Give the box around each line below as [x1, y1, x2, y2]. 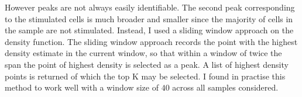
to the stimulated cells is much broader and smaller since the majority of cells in [5, 12, 293, 25]
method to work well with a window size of [5, 81, 159, 93]
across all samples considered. [172, 81, 279, 93]
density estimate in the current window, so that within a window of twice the [5, 47, 282, 59]
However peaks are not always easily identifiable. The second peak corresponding [5, 1, 295, 13]
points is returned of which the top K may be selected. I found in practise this [5, 70, 286, 82]
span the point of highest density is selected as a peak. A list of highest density [5, 58, 289, 70]
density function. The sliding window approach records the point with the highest [5, 35, 298, 47]
